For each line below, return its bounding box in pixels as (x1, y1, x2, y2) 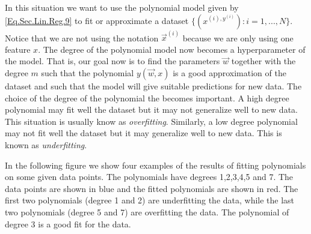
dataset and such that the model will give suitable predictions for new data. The (5, 80, 302, 92)
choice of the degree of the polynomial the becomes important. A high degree (5, 91, 289, 104)
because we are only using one (182, 31, 294, 44)
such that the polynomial (41, 67, 134, 79)
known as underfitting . (5, 139, 87, 151)
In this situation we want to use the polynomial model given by (5, 1, 239, 13)
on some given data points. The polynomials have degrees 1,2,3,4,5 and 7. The (5, 170, 294, 183)
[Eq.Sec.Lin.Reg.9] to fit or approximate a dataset (5, 14, 189, 26)
